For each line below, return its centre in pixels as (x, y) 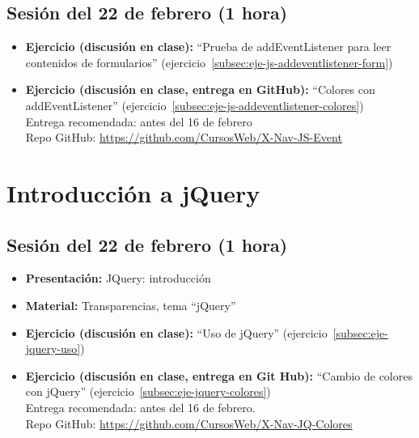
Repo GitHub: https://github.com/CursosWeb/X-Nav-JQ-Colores (189, 423)
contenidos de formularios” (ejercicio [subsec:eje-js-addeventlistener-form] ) (209, 62)
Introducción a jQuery (133, 192)
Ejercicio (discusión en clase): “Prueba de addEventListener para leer (208, 47)
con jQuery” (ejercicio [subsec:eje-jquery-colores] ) (148, 391)
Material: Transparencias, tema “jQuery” (131, 305)
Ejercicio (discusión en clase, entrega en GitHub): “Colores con (200, 89)
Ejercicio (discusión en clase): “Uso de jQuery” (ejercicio (176, 332)
